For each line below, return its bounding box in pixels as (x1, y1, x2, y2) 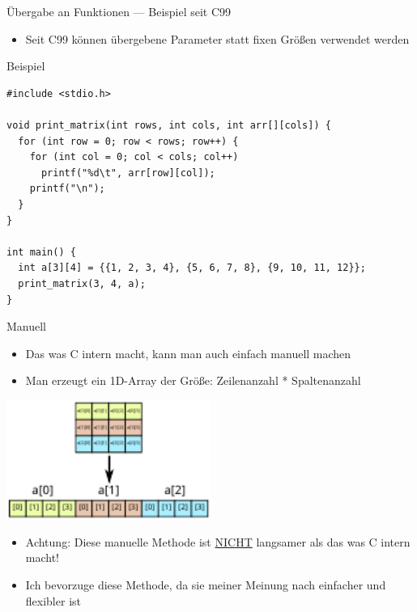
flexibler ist (25, 592, 81, 609)
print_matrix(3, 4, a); (18, 277, 146, 289)
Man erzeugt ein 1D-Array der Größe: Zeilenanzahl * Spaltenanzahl (25, 372, 361, 389)
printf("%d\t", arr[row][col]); (40, 167, 215, 179)
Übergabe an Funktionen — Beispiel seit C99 (6, 3, 232, 19)
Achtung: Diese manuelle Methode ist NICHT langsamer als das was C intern (25, 533, 411, 550)
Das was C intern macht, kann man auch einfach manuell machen (25, 344, 351, 361)
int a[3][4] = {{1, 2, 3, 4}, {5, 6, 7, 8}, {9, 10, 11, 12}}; (18, 262, 366, 274)
